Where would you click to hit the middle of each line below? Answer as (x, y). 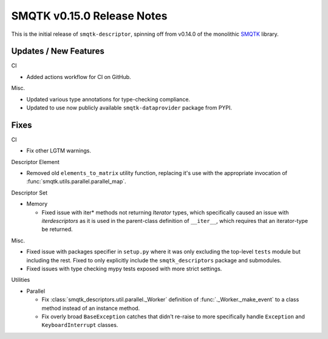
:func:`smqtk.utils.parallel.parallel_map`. (77, 182)
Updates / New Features (58, 51)
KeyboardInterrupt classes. (80, 325)
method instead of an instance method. (91, 308)
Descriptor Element (36, 162)
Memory (37, 204)
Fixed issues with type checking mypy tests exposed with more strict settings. (124, 269)
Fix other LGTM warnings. (59, 151)
